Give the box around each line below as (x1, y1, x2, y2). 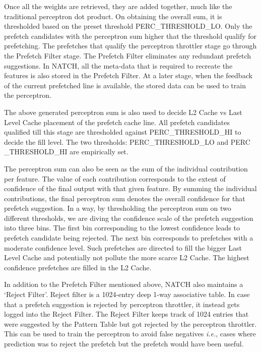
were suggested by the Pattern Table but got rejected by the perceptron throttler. (4, 318, 257, 329)
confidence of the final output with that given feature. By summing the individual (4, 183, 257, 194)
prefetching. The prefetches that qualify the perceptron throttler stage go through (4, 40, 257, 51)
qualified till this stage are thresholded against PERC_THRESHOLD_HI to (4, 127, 241, 137)
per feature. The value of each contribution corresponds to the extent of (4, 173, 226, 184)
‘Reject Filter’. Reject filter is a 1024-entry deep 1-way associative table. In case (4, 289, 250, 300)
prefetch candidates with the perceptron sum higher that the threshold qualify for (4, 30, 257, 41)
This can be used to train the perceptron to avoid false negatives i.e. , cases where (4, 328, 256, 339)
